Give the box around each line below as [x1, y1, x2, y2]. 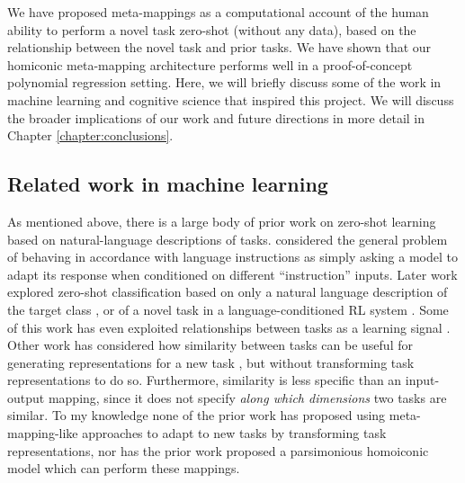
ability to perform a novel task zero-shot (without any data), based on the [7, 20, 416, 39]
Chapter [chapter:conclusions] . [7, 126, 174, 145]
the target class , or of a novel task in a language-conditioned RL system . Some [7, 300, 449, 318]
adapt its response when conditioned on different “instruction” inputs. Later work [7, 264, 458, 283]
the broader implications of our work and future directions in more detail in [7, 108, 425, 127]
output [7, 388, 45, 407]
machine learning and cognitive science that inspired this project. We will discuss [7, 90, 454, 109]
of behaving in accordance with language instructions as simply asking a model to [7, 247, 458, 266]
